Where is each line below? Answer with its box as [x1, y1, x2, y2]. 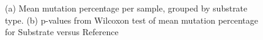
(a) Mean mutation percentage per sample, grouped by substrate [5, 2, 248, 14]
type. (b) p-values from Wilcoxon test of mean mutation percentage [5, 13, 258, 26]
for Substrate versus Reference [5, 25, 119, 38]
